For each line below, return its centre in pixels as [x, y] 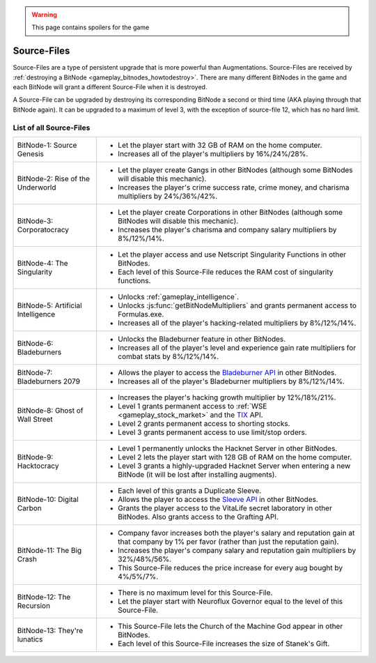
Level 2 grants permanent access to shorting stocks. [204, 424]
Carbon [29, 508]
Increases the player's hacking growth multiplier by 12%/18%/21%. [227, 397]
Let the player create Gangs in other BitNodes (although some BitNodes [235, 170]
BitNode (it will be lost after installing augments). [197, 474]
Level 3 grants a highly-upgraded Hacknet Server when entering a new [234, 466]
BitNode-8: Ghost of [50, 410]
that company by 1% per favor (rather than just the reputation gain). [228, 542]
